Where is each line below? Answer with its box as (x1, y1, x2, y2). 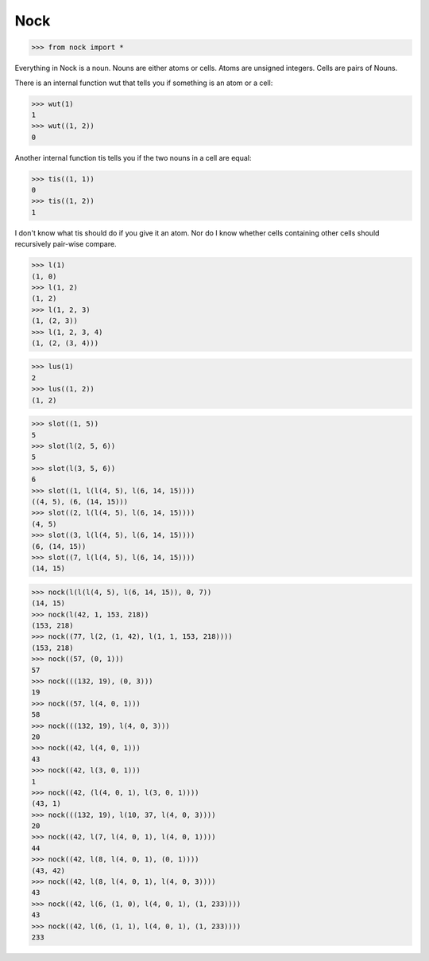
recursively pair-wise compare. (14, 239, 117, 249)
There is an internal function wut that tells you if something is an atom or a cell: (14, 78, 273, 88)
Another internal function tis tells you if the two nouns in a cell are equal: (14, 153, 252, 162)
